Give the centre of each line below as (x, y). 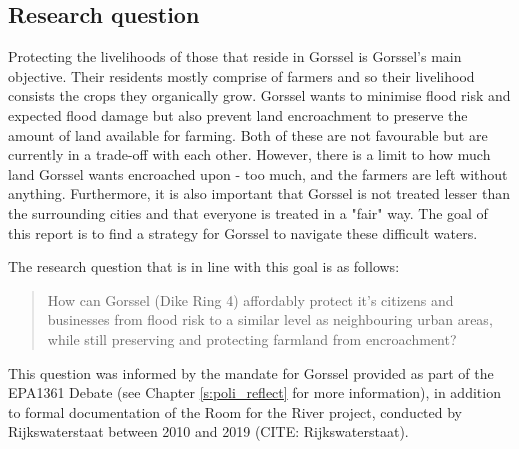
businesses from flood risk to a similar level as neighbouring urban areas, (270, 319)
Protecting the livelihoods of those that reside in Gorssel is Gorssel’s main (235, 56)
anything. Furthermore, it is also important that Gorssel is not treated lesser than (259, 193)
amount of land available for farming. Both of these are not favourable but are (248, 134)
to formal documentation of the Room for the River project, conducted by (235, 411)
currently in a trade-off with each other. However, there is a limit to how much (249, 154)
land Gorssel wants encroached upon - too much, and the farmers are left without (258, 173)
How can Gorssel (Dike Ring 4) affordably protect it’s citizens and (250, 299)
